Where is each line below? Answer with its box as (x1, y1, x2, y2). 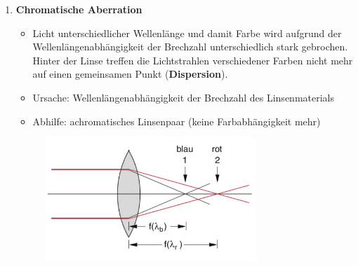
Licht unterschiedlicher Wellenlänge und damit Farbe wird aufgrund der (32, 25, 342, 40)
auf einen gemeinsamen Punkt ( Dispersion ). (32, 66, 228, 81)
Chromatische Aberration (15, 2, 142, 16)
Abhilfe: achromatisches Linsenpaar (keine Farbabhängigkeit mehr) (32, 113, 321, 128)
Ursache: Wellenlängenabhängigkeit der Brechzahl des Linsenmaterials (32, 90, 334, 104)
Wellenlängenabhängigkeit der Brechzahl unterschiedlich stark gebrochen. (32, 39, 348, 54)
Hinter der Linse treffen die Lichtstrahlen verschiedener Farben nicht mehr (32, 52, 353, 67)
